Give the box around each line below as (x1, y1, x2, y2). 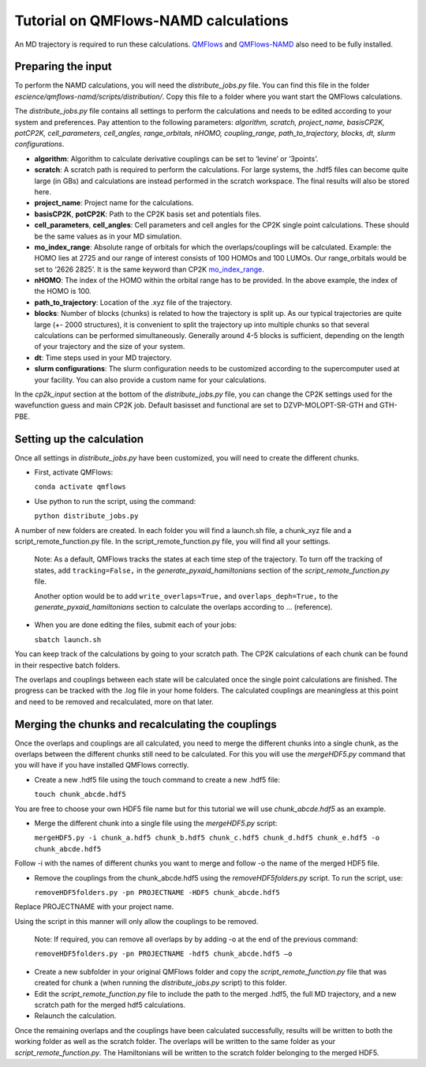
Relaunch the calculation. (34, 1011, 117, 1020)
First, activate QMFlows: (34, 468, 114, 477)
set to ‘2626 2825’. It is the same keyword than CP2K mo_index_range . (34, 265, 264, 274)
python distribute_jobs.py (34, 512, 139, 520)
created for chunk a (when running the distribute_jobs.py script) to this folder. (34, 978, 287, 987)
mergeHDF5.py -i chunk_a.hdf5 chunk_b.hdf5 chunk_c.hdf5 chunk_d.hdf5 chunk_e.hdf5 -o (34, 833, 380, 843)
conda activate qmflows (34, 483, 126, 491)
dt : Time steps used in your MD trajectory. (34, 352, 172, 363)
